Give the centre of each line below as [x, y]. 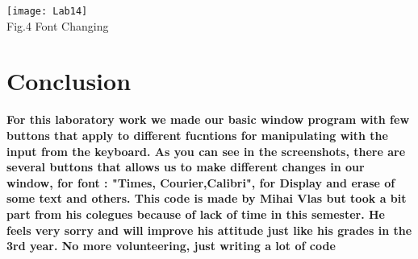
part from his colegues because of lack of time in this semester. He [196, 214]
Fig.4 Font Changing [58, 25]
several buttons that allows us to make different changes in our [186, 167]
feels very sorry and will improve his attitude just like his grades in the [209, 230]
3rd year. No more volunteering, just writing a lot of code [171, 246]
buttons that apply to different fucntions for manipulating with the [197, 135]
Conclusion [69, 81]
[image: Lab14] [47, 11]
